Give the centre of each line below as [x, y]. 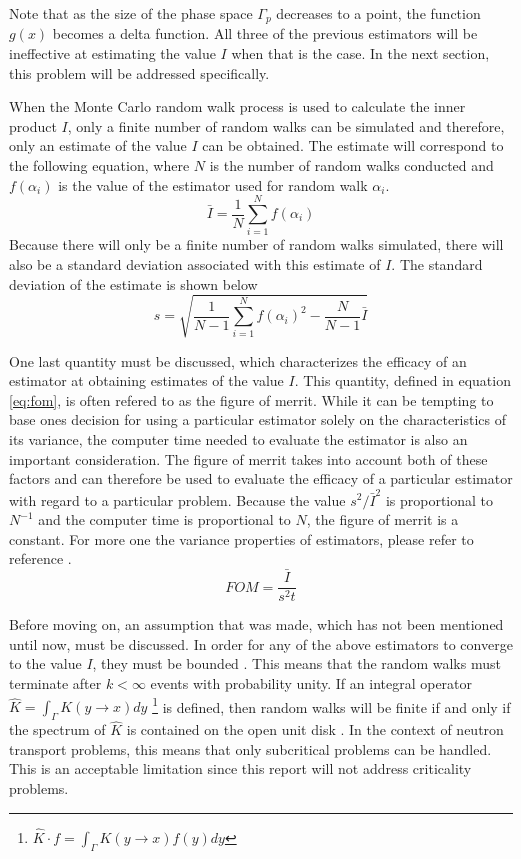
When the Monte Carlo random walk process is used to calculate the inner [237, 106]
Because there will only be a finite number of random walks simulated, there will [256, 244]
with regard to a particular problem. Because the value [177, 499]
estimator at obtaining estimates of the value [146, 380]
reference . [40, 558]
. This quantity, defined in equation [402, 380]
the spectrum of [57, 729]
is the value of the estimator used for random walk [213, 184]
